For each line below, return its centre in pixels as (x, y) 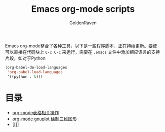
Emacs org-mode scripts (83, 9)
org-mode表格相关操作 (36, 112)
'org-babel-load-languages (35, 72)
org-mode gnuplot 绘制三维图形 (44, 119)
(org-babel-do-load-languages (36, 67)
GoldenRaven (83, 23)
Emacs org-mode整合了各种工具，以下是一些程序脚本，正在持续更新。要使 (81, 46)
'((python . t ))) (25, 77)
